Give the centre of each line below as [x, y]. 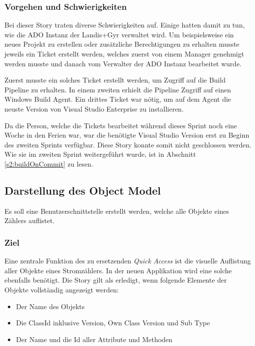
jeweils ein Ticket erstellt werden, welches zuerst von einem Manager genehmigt [124, 54]
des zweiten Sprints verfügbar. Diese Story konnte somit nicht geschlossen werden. [128, 144]
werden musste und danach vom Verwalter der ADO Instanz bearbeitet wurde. [123, 63]
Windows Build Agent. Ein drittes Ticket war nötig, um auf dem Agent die [118, 99]
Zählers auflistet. [30, 220]
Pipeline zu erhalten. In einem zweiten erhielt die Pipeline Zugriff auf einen [118, 89]
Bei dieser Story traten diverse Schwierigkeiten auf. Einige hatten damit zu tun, [125, 25]
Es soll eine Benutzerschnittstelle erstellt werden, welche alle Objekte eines [117, 211]
